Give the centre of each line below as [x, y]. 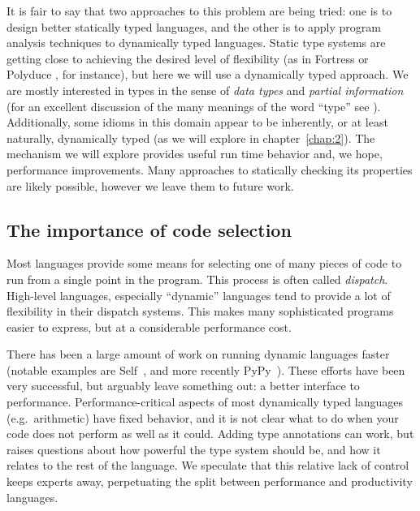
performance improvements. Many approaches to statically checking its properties [210, 169]
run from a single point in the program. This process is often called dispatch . [197, 279]
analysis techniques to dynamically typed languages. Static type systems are [196, 43]
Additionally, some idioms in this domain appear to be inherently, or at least [197, 122]
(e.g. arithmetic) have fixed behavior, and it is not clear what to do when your [203, 417]
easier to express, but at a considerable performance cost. [149, 326]
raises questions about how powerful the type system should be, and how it [194, 449]
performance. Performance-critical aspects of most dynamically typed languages [205, 402]
